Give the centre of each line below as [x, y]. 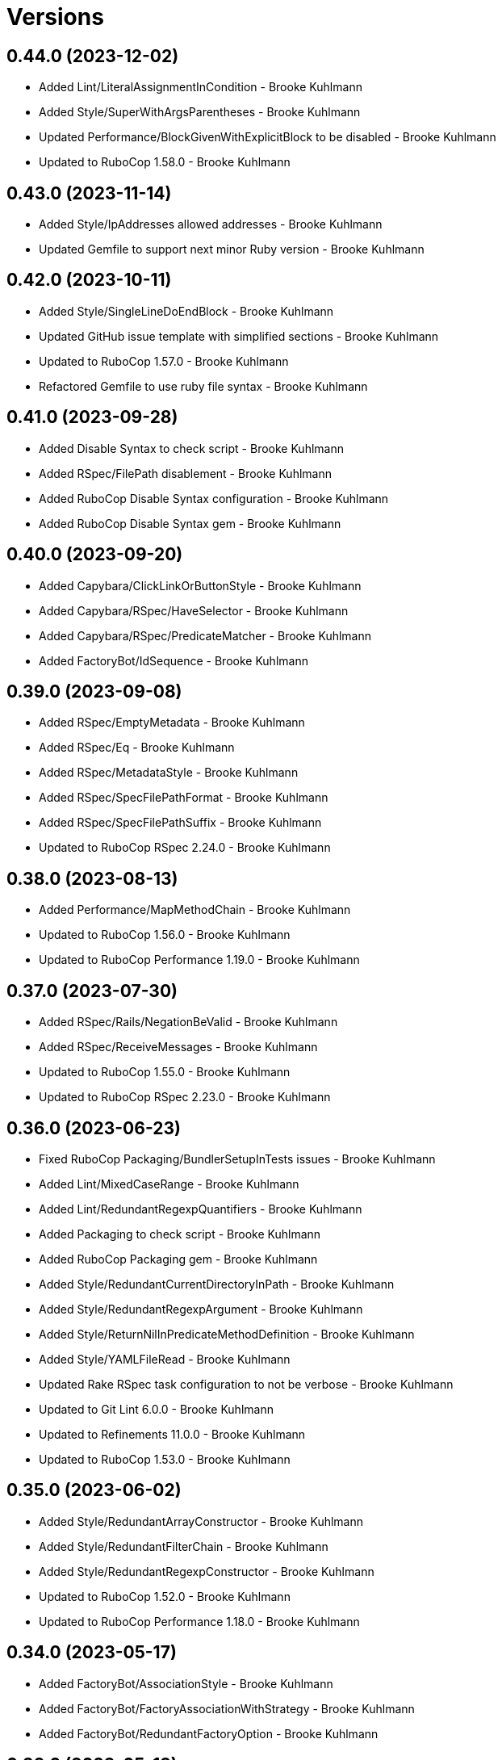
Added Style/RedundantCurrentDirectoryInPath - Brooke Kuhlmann [217, 1284]
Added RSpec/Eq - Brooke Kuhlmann [137, 748]
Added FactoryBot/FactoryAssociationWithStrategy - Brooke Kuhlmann [227, 1708]
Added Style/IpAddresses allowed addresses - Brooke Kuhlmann [211, 224]
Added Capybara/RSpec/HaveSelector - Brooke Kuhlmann [194, 610]
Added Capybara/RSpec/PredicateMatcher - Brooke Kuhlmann [205, 635]
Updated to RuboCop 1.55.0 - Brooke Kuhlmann [165, 1072]
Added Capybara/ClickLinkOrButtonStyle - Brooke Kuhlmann [200, 585]
